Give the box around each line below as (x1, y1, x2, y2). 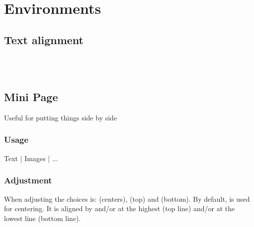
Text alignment (4, 32, 84, 47)
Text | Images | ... (4, 153, 58, 163)
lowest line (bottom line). (4, 213, 81, 223)
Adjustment (4, 174, 52, 186)
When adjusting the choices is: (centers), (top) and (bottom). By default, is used (4, 193, 250, 204)
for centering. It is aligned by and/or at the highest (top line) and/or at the (4, 203, 235, 214)
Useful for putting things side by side (4, 112, 117, 122)
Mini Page (4, 89, 58, 105)
